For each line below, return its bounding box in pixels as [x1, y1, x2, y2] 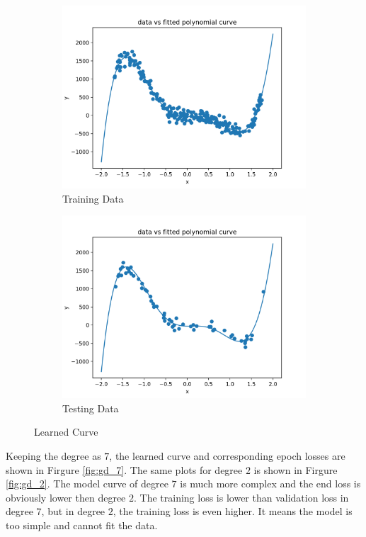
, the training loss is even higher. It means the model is [113, 504, 353, 519]
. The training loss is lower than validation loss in [133, 490, 349, 504]
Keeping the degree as [6, 448, 101, 463]
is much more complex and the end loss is [180, 476, 361, 491]
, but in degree [41, 504, 105, 519]
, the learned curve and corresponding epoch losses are [109, 448, 345, 463]
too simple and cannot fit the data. [6, 517, 158, 532]
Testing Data [62, 400, 119, 415]
